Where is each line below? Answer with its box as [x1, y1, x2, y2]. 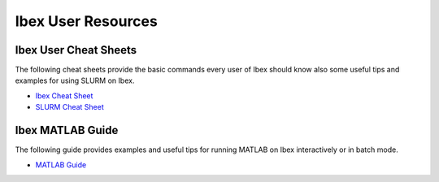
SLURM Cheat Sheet [35, 102, 105, 112]
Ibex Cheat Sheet [35, 90, 93, 101]
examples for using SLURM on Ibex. [15, 76, 135, 85]
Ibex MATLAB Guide [15, 123, 119, 137]
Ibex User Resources [15, 12, 158, 30]
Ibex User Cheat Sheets [15, 43, 137, 57]
